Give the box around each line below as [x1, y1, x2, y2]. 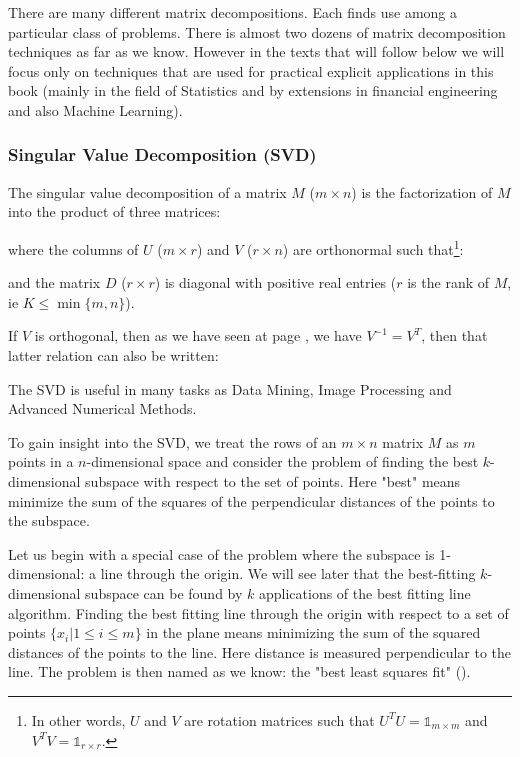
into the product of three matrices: [8, 201, 221, 222]
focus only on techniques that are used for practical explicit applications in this [8, 60, 494, 81]
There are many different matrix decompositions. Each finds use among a [8, 2, 458, 22]
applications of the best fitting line [258, 582, 471, 603]
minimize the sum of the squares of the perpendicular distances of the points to [8, 490, 495, 511]
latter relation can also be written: [8, 345, 219, 365]
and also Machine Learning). [8, 99, 183, 120]
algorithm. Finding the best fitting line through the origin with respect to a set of [8, 602, 509, 623]
